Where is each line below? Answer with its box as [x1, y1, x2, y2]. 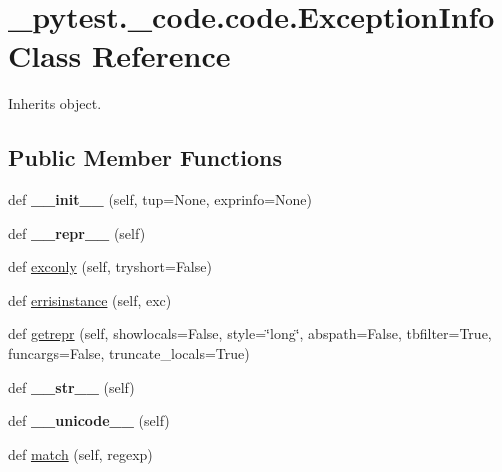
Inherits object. [8, 93, 102, 114]
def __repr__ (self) [8, 222, 146, 243]
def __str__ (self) [8, 376, 135, 397]
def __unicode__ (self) [8, 410, 170, 431]
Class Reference [8, 35, 231, 76]
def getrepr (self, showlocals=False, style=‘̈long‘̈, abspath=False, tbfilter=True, [8, 323, 492, 344]
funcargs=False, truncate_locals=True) [8, 343, 250, 364]
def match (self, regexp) [8, 443, 153, 464]
